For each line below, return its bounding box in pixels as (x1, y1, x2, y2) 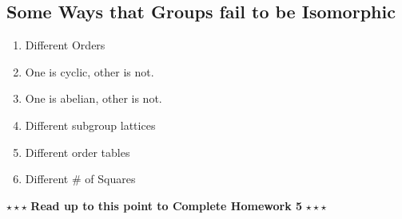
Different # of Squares (25, 170, 136, 187)
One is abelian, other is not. (25, 90, 162, 107)
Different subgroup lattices (25, 116, 156, 133)
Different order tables (25, 143, 130, 160)
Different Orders (25, 37, 105, 53)
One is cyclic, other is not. (25, 63, 154, 80)
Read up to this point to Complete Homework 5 (30, 197, 303, 213)
